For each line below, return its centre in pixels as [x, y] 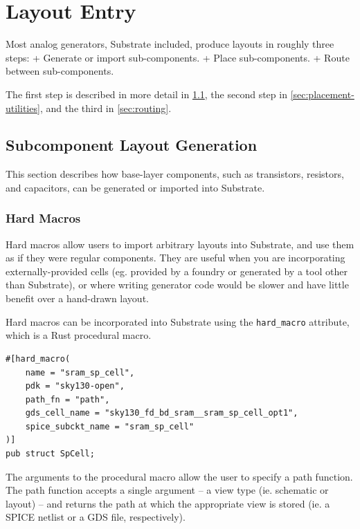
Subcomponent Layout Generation [132, 145]
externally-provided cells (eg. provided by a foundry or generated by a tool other [177, 271]
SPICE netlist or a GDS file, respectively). [96, 517]
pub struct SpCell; [50, 454]
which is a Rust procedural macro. [79, 335]
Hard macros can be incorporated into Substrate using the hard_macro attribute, [178, 321]
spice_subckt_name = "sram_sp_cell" [110, 426]
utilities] [23, 108]
